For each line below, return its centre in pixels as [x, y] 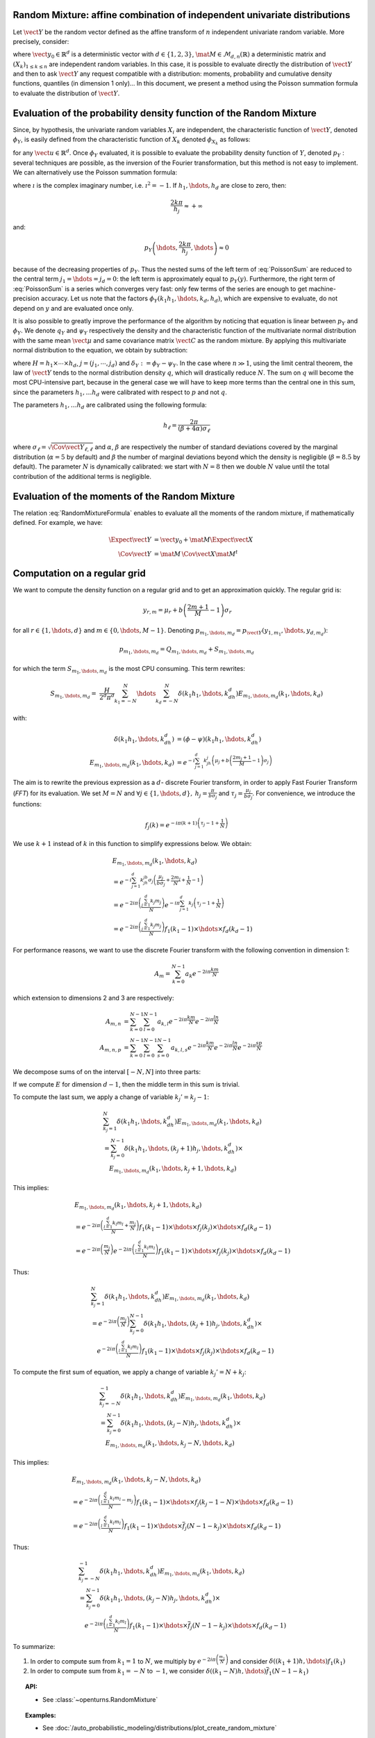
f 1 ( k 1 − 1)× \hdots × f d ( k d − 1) [208, 930]
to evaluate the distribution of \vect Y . [66, 93]
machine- [322, 289]
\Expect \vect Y [130, 540]
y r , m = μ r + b [163, 610]
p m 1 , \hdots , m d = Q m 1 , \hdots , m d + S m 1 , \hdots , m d [187, 651]
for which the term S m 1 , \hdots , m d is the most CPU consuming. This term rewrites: [129, 670]
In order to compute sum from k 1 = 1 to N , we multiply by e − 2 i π [123, 1662]
